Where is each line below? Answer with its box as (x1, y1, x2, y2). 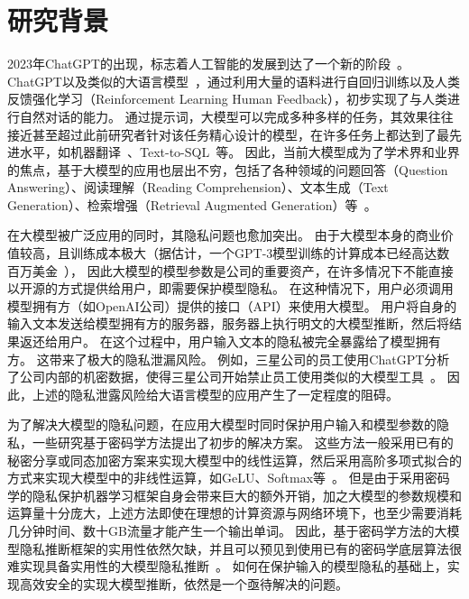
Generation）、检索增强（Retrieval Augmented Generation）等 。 (7, 195, 377, 214)
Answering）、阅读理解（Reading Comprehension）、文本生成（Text (7, 178, 389, 197)
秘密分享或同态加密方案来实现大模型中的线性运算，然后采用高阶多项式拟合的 (7, 450, 462, 469)
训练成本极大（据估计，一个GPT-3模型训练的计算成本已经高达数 (69, 244, 450, 263)
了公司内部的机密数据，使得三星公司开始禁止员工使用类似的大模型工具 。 (7, 367, 443, 386)
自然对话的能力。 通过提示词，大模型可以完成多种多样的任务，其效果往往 (19, 106, 454, 125)
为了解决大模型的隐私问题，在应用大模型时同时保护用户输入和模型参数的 (7, 415, 437, 434)
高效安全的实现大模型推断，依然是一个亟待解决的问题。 (19, 574, 348, 593)
